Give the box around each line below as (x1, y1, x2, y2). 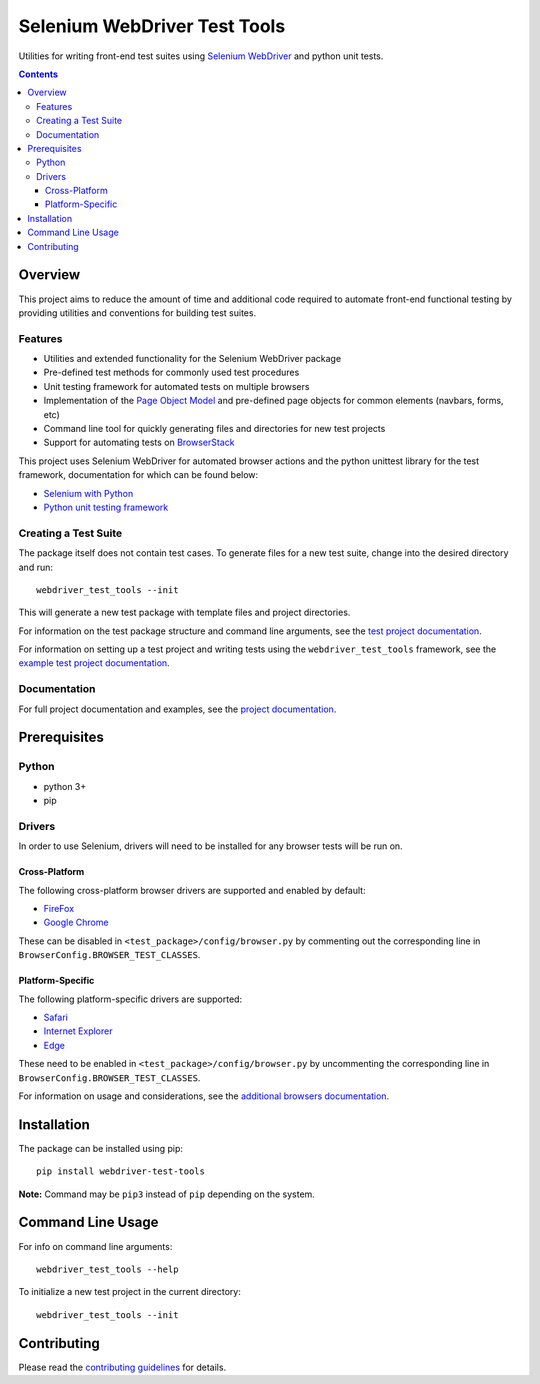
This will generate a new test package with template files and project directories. (18, 606, 351, 619)
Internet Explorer (43, 1025, 113, 1037)
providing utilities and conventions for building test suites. (18, 306, 257, 319)
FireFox (43, 903, 75, 915)
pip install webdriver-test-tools (36, 1166, 205, 1177)
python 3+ (43, 780, 87, 792)
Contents (18, 68, 59, 80)
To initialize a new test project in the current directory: (18, 1286, 242, 1298)
